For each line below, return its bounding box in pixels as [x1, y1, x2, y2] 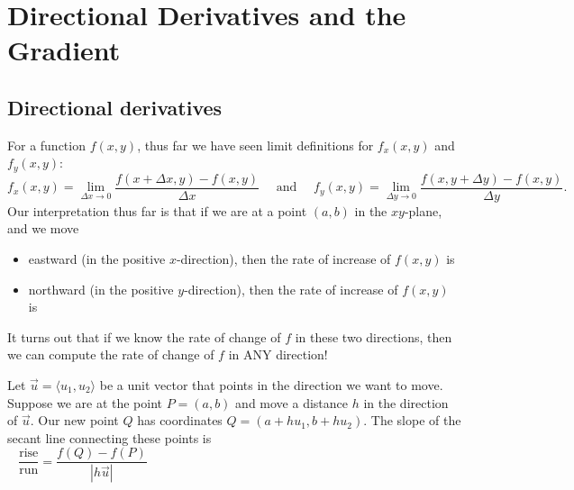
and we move [7, 219, 79, 238]
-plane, [404, 201, 442, 220]
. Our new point [30, 411, 119, 430]
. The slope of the [363, 411, 461, 430]
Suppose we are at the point [7, 393, 163, 412]
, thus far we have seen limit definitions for [137, 135, 374, 154]
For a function [7, 135, 86, 154]
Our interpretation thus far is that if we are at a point [7, 201, 307, 220]
